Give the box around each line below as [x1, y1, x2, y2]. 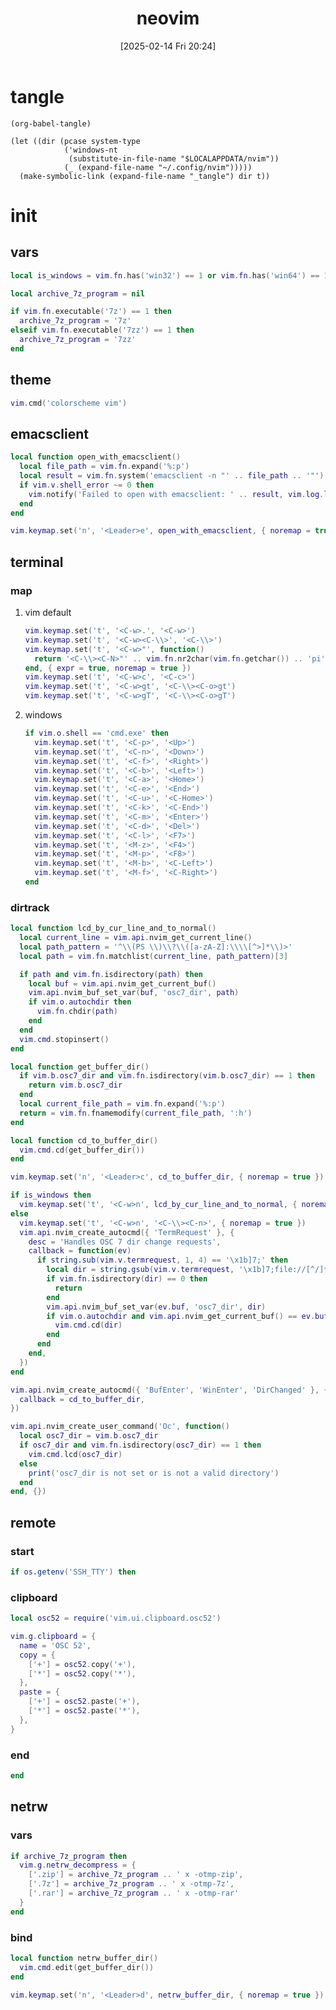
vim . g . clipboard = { [10, 1632, 97, 1642]
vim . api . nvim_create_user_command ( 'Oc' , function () [10, 1422, 230, 1432]
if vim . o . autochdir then [28, 997, 132, 1007]
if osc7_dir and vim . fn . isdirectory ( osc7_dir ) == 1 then [19, 1440, 262, 1451]
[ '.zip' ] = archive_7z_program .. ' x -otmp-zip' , [28, 1870, 244, 1880]
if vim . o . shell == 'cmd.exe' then [24, 728, 170, 738]
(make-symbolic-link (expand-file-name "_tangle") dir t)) [19, 171, 271, 181]
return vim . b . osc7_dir [28, 1080, 123, 1091]
